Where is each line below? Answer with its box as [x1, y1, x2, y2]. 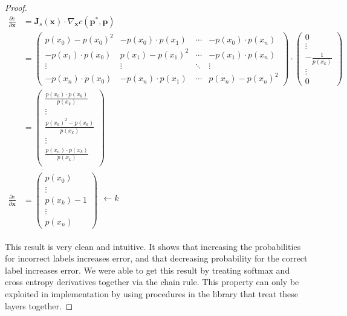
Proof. [5, 1, 27, 13]
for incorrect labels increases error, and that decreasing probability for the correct [5, 252, 308, 265]
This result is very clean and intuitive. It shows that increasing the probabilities [5, 240, 301, 252]
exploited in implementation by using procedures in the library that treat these [5, 288, 299, 300]
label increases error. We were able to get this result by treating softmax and [5, 263, 290, 276]
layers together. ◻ [5, 299, 73, 312]
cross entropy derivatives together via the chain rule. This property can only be [5, 275, 299, 288]
